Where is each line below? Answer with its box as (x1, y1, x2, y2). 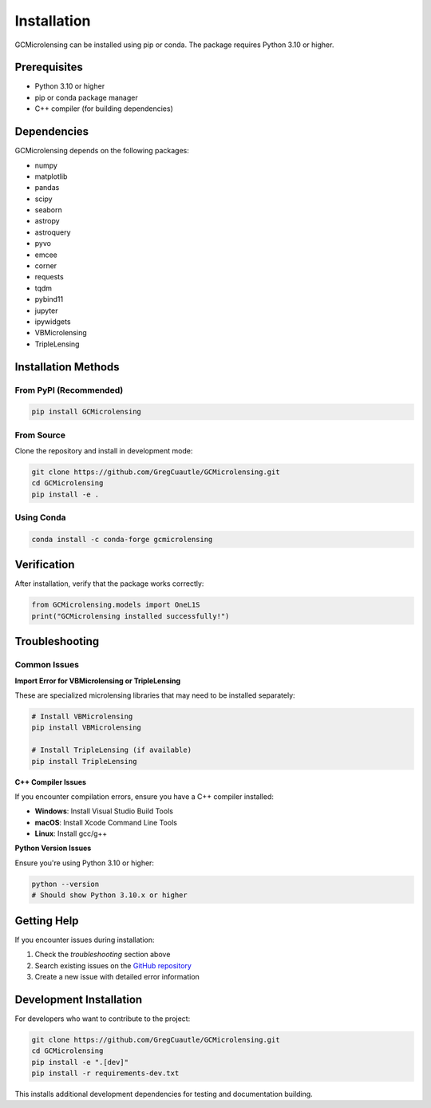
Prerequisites (14, 61, 83, 74)
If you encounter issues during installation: (14, 935, 155, 944)
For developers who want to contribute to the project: (14, 1014, 191, 1023)
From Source (14, 429, 65, 441)
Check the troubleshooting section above (34, 950, 171, 960)
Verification (14, 558, 75, 572)
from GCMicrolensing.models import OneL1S (31, 600, 200, 610)
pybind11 (34, 295, 64, 304)
